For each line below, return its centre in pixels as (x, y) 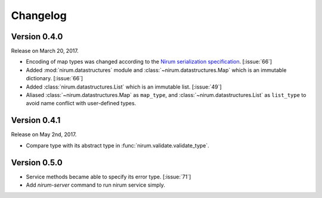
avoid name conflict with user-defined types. (81, 103)
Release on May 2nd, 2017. (44, 134)
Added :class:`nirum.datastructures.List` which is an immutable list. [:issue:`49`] (124, 87)
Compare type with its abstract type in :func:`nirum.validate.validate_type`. (118, 145)
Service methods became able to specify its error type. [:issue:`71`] (109, 177)
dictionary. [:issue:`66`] (55, 78)
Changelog (39, 15)
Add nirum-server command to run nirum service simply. (95, 185)
